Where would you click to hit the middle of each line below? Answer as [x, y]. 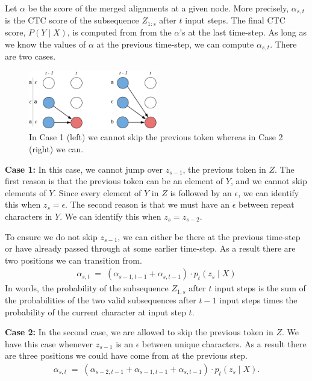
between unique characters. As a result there [224, 343]
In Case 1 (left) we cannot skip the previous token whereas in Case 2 [156, 137]
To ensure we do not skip [51, 236]
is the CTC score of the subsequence [72, 20]
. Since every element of [98, 192]
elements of [26, 192]
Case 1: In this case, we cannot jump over [84, 169]
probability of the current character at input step [95, 311]
